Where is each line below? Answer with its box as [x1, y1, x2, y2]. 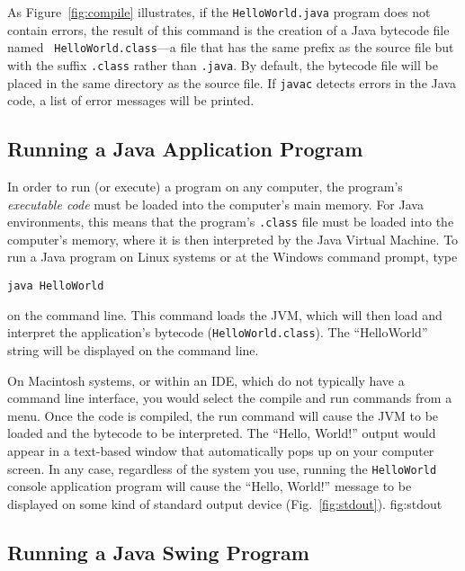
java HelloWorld [7, 280, 104, 293]
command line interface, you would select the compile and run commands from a [7, 388, 452, 407]
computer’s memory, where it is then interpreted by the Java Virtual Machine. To [7, 229, 459, 248]
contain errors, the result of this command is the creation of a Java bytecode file [7, 20, 450, 39]
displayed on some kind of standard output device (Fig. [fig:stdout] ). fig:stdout [7, 494, 443, 513]
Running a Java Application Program [7, 135, 363, 163]
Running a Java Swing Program [7, 538, 309, 566]
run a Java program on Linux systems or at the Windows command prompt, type [7, 247, 458, 266]
